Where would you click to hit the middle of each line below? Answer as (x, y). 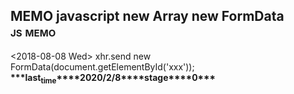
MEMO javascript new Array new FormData (147, 16)
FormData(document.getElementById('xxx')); (102, 66)
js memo (33, 32)
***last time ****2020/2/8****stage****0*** (113, 78)
